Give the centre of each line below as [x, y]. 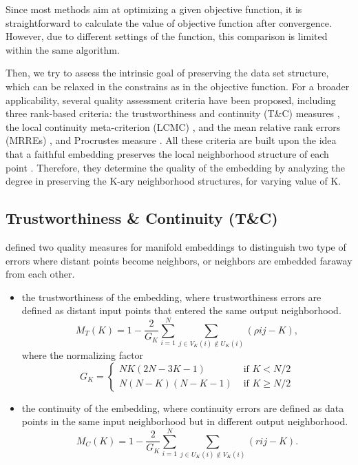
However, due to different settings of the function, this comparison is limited [167, 36]
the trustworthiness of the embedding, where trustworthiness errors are [171, 297]
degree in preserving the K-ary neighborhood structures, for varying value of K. [173, 181]
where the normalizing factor [83, 355]
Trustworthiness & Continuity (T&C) [142, 218]
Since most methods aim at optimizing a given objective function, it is [154, 9]
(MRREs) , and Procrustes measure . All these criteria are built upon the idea [171, 140]
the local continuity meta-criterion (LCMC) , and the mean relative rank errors [173, 126]
